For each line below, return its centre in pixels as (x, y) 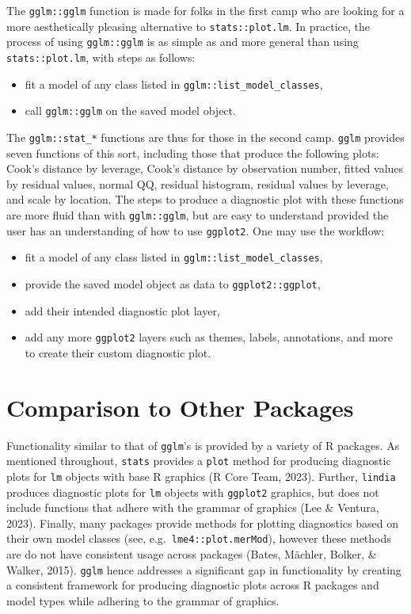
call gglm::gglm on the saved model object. (130, 111)
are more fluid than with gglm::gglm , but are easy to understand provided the (198, 214)
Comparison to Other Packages (180, 407)
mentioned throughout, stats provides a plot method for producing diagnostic (199, 461)
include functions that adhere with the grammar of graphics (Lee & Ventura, (193, 507)
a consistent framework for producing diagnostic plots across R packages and (193, 585)
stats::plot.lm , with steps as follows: (101, 57)
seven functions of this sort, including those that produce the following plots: (193, 153)
